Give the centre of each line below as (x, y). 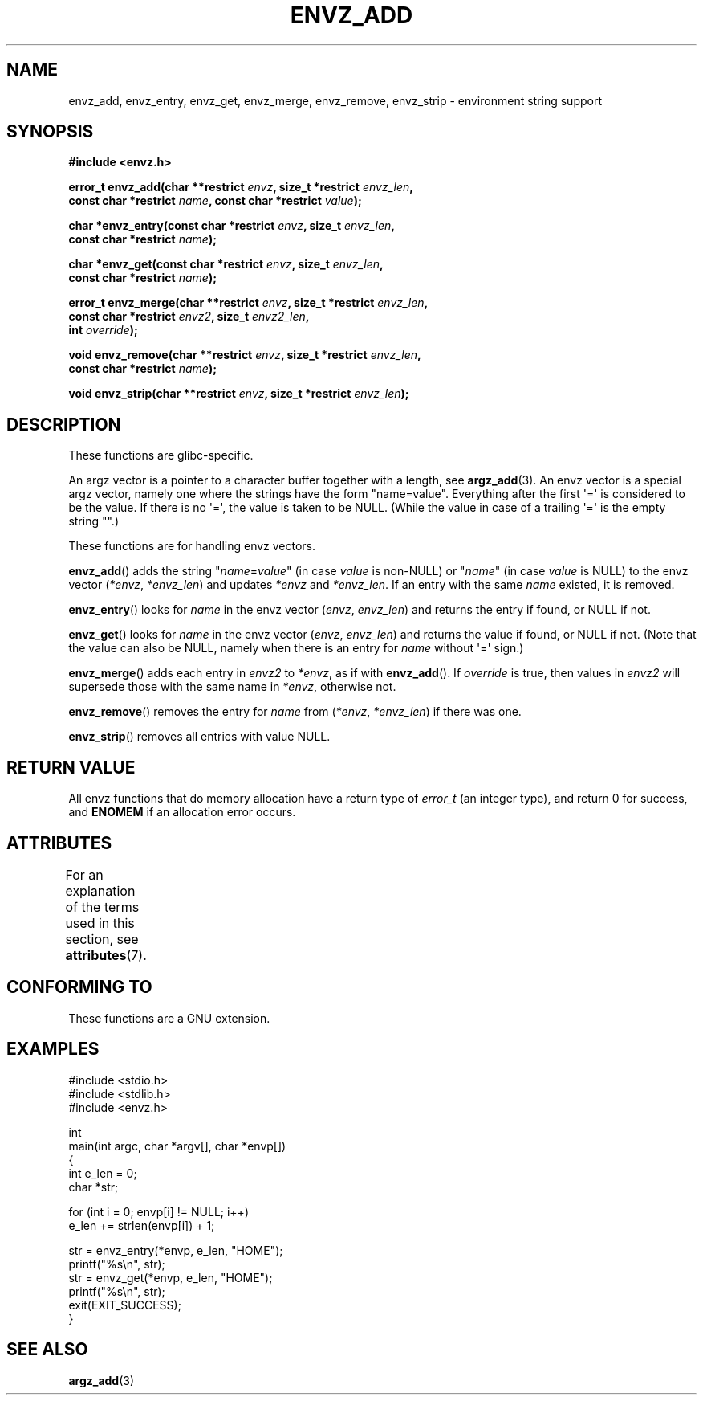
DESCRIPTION (64, 424)
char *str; (93, 1187)
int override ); (103, 330)
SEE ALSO (47, 1350)
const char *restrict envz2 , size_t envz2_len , (189, 317)
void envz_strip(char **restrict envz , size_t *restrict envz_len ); (239, 394)
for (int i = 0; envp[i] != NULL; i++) (158, 1211)
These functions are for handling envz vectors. (192, 546)
